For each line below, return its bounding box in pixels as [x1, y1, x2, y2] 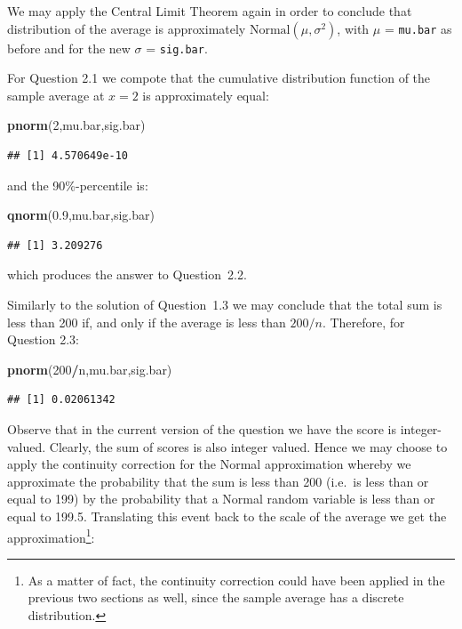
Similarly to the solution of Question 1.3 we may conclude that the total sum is [7, 295, 442, 313]
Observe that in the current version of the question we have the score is [7, 419, 397, 438]
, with [337, 19, 370, 37]
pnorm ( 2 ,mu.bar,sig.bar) [7, 116, 146, 134]
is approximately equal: [142, 85, 269, 104]
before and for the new [7, 38, 131, 57]
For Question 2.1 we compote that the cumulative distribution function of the [7, 69, 431, 87]
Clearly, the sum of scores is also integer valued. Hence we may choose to [49, 437, 448, 456]
